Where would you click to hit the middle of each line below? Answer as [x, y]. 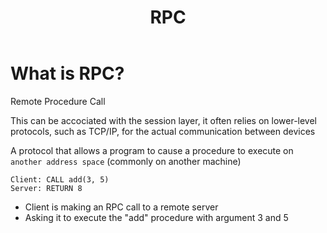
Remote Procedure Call [58, 101]
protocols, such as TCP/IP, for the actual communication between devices [163, 131]
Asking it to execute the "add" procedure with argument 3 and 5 [156, 217]
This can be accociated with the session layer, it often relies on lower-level [163, 120]
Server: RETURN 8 [46, 188]
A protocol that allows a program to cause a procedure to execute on [152, 150]
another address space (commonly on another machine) [126, 161]
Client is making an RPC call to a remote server [121, 207]
